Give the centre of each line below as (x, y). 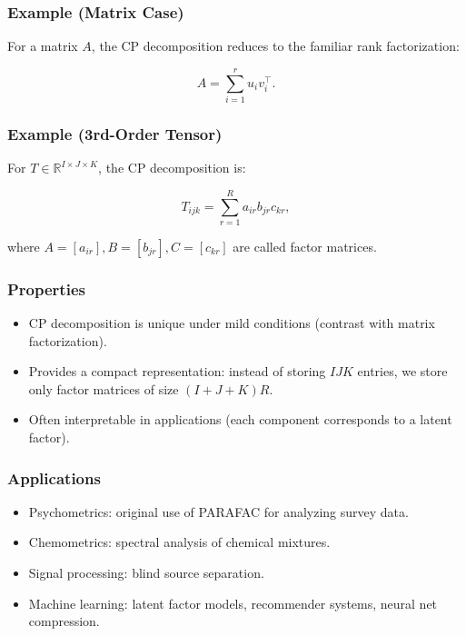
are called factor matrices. (305, 246)
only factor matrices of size (104, 388)
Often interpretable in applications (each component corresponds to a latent (240, 419)
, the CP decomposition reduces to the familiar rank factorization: (275, 46)
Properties (46, 288)
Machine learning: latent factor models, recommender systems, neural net (233, 603)
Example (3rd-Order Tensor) (115, 133)
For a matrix (43, 46)
